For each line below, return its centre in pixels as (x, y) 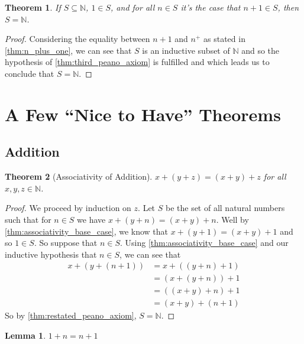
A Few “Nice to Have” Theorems (143, 114)
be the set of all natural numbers (225, 208)
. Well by (232, 219)
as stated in (224, 39)
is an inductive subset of (186, 50)
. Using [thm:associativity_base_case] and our (204, 243)
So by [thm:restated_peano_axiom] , (71, 315)
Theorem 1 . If (33, 7)
